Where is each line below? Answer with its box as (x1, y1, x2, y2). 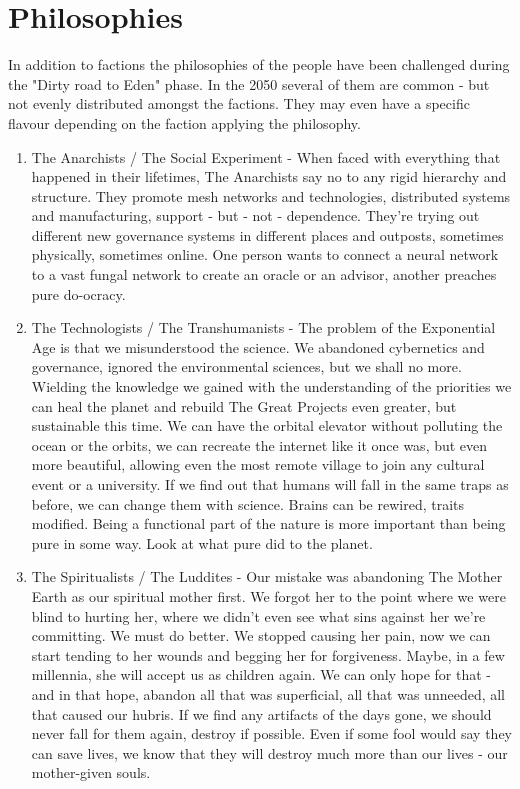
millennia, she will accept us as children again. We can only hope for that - (31, 664, 491, 685)
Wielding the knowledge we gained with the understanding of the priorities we (31, 376, 512, 397)
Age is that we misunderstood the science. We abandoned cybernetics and (31, 336, 485, 357)
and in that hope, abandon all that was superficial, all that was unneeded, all (31, 683, 506, 704)
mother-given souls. (31, 762, 151, 783)
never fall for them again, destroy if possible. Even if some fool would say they (31, 723, 512, 744)
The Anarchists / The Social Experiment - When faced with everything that (31, 146, 501, 167)
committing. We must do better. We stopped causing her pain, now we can (31, 625, 491, 646)
